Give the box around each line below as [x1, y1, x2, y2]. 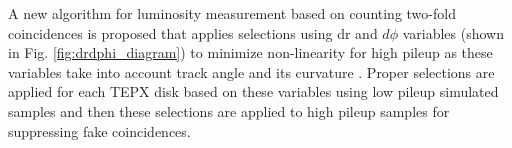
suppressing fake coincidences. [8, 120, 191, 141]
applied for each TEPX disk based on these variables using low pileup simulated [8, 81, 499, 102]
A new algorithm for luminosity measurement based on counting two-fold [8, 3, 456, 23]
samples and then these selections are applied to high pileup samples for [8, 100, 450, 121]
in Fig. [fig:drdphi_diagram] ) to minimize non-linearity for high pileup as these [8, 42, 493, 63]
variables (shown [402, 22, 504, 43]
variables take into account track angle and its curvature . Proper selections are [8, 61, 495, 82]
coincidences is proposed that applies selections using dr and [8, 22, 378, 43]
